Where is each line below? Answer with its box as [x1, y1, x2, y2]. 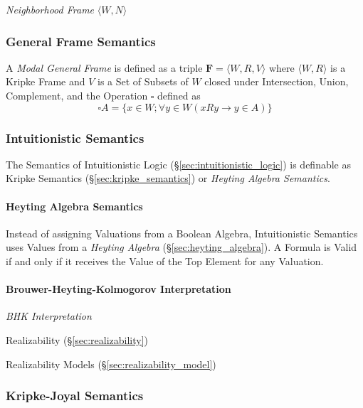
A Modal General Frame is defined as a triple [6, 60, 203, 75]
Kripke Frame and [6, 74, 85, 89]
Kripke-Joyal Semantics [6, 387, 144, 404]
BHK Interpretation [6, 308, 92, 323]
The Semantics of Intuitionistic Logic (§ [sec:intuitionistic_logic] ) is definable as [6, 156, 352, 171]
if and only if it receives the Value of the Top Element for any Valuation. [6, 253, 324, 268]
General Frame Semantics [6, 32, 156, 50]
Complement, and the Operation [6, 88, 148, 102]
